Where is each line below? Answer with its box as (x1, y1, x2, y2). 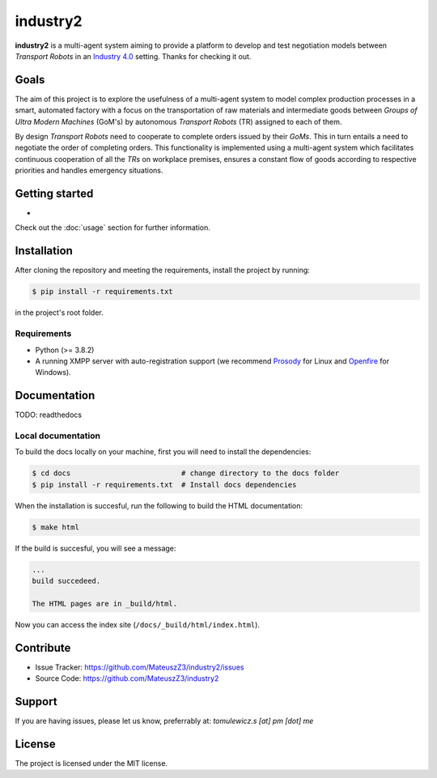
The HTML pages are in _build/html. (32, 599, 178, 608)
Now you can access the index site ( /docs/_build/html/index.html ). (15, 619, 261, 629)
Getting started (15, 187, 94, 200)
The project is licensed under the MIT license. (15, 758, 168, 768)
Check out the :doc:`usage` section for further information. (15, 223, 210, 232)
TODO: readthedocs (15, 410, 83, 420)
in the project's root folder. (15, 308, 104, 317)
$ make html (32, 522, 80, 532)
